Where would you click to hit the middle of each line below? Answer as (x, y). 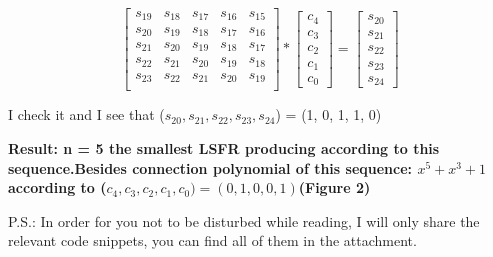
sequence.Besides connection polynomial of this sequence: (210, 167)
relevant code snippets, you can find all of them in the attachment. (212, 240)
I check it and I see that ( (86, 114)
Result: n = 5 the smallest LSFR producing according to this (224, 148)
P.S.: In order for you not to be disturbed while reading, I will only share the (244, 220)
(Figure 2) (334, 187)
